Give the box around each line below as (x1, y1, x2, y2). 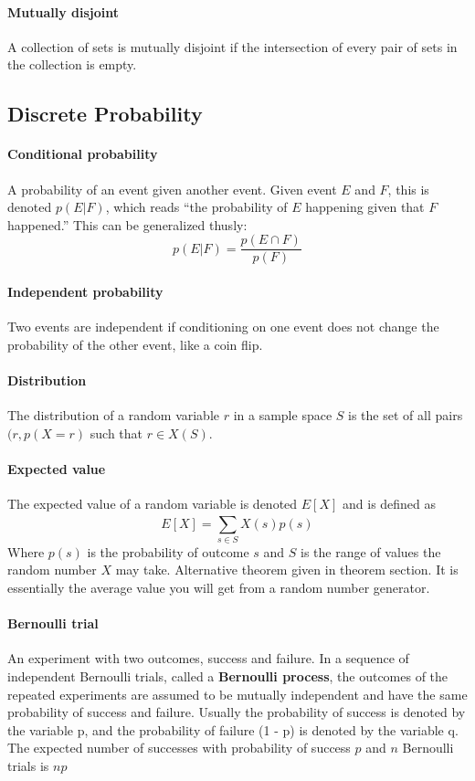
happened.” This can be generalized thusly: (7, 215, 248, 234)
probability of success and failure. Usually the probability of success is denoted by (7, 702, 466, 722)
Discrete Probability (7, 100, 203, 128)
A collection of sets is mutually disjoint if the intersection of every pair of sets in (7, 37, 458, 56)
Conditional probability (7, 144, 158, 164)
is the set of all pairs (348, 406, 463, 425)
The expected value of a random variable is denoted (7, 494, 298, 513)
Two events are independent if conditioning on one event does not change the (7, 317, 439, 336)
